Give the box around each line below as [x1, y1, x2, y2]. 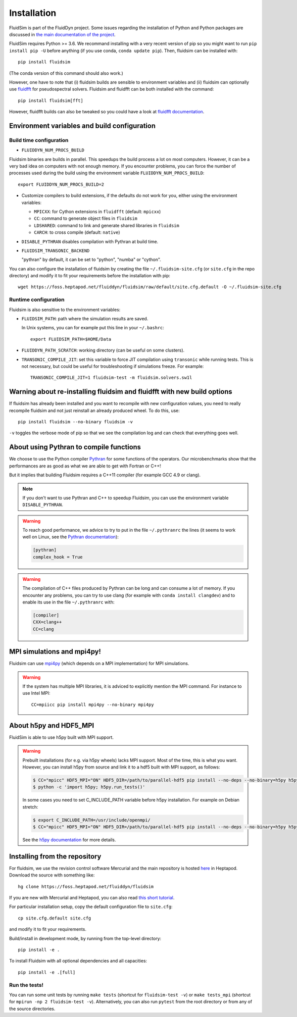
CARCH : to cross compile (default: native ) [34, 229, 120, 235]
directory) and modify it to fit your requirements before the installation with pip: [9, 273, 170, 279]
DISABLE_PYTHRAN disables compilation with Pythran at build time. [21, 238, 158, 245]
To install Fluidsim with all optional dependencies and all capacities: [9, 958, 147, 964]
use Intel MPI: [22, 690, 50, 696]
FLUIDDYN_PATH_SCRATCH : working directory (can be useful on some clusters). [21, 347, 185, 354]
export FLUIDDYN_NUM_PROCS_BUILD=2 [18, 181, 104, 187]
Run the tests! [9, 981, 44, 988]
